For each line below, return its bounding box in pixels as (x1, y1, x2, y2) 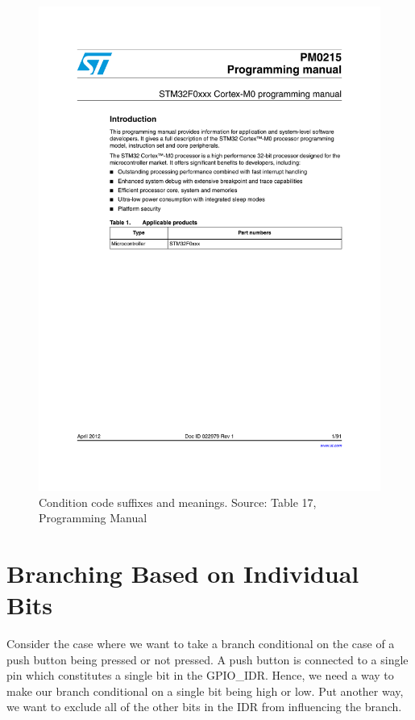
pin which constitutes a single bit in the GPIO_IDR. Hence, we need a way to (6, 667, 394, 684)
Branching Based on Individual (6, 556, 359, 589)
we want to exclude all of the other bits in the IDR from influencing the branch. (6, 698, 402, 715)
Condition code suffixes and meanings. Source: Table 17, (39, 493, 317, 510)
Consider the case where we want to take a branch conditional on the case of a (6, 635, 395, 652)
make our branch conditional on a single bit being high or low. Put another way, (6, 682, 404, 699)
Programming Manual (39, 509, 147, 526)
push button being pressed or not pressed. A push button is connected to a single (6, 651, 409, 668)
